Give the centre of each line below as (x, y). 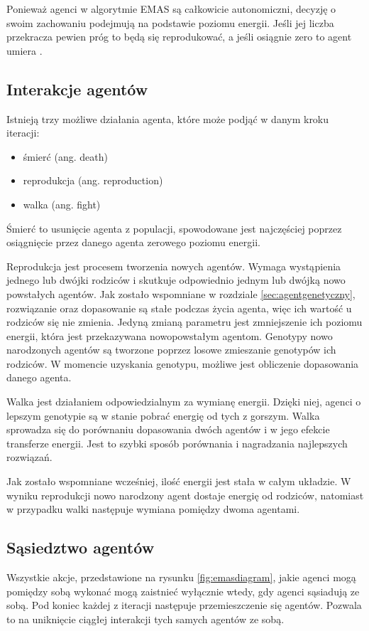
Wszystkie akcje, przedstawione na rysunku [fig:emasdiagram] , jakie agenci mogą (181, 577)
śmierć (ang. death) (65, 156)
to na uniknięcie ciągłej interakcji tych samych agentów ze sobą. (145, 619)
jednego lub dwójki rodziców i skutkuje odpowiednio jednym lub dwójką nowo (176, 280)
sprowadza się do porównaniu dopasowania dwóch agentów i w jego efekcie (168, 429)
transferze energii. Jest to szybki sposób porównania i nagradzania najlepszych (177, 443)
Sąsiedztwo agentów (81, 547)
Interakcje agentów (77, 89)
